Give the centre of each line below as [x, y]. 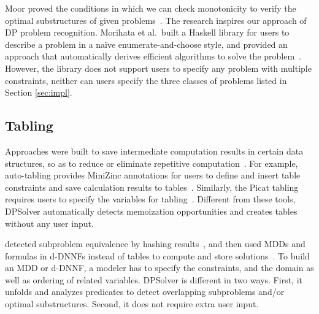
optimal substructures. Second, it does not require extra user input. [132, 304]
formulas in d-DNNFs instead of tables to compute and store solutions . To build [157, 255]
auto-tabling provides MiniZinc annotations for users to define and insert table [153, 175]
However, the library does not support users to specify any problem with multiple [158, 68]
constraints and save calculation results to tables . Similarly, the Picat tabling [152, 187]
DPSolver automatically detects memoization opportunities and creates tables [151, 211]
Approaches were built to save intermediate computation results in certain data [154, 151]
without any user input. [49, 223]
